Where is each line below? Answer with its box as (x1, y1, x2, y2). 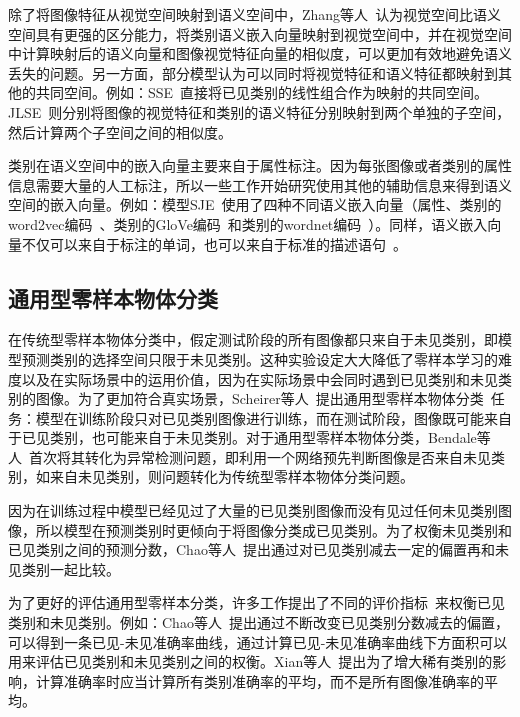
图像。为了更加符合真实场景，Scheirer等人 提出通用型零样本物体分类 (35, 388, 484, 409)
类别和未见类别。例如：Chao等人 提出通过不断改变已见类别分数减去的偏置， (8, 612, 509, 633)
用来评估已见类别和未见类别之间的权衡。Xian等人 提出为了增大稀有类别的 (8, 651, 493, 672)
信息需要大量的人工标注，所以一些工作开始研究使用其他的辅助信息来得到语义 (8, 174, 512, 195)
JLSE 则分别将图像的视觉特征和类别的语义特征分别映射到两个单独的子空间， (8, 101, 511, 122)
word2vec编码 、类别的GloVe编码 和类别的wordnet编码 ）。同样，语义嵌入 (8, 213, 488, 234)
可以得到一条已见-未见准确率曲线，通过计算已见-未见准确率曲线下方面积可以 (8, 631, 508, 652)
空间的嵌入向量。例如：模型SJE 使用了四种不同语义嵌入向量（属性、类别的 (8, 194, 502, 215)
